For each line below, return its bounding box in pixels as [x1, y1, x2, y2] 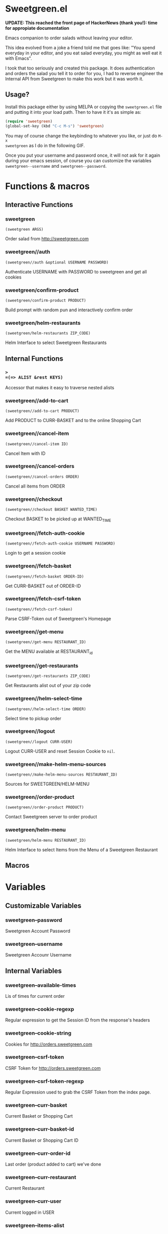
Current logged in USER [5, 1209, 55, 1215]
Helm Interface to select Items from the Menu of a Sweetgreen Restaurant [5, 847, 158, 853]
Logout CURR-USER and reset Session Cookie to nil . [5, 748, 115, 754]
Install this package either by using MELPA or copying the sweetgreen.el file [5, 104, 162, 110]
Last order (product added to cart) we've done [5, 1161, 101, 1168]
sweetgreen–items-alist [5, 1222, 64, 1229]
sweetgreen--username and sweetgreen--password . [5, 163, 107, 169]
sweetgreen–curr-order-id [5, 1149, 71, 1156]
